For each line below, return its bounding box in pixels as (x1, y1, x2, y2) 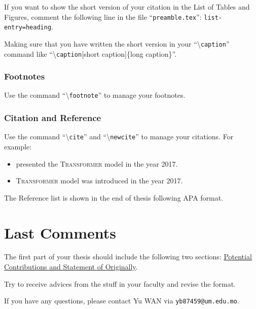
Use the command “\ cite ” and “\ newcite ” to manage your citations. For (4, 131, 234, 142)
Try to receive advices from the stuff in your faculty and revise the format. (4, 278, 236, 289)
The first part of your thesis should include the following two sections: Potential (4, 251, 252, 262)
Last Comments (4, 222, 116, 243)
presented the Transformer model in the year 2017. (16, 158, 178, 169)
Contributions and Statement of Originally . (4, 261, 138, 272)
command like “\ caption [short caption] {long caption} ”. (4, 48, 177, 59)
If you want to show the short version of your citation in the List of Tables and (4, 2, 250, 12)
